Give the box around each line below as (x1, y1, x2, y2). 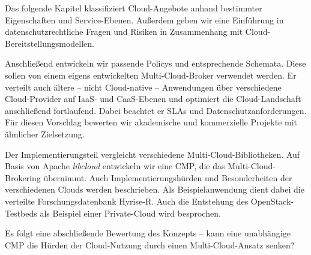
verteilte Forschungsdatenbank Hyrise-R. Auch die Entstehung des (5, 194, 249, 207)
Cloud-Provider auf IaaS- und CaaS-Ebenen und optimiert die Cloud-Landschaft (5, 92, 301, 105)
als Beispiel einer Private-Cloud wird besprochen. (40, 206, 221, 219)
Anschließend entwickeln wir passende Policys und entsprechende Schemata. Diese (5, 57, 306, 70)
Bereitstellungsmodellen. (5, 37, 94, 49)
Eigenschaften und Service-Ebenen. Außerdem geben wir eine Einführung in (5, 13, 284, 26)
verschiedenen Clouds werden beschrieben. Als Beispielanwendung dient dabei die (5, 183, 304, 196)
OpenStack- (250, 194, 294, 207)
